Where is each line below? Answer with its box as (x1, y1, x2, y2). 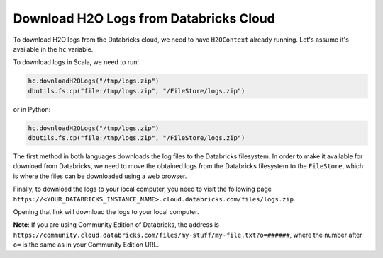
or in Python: (13, 105, 51, 113)
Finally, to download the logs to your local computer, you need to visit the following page (13, 184, 272, 194)
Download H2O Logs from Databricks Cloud (13, 11, 276, 26)
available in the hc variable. (13, 45, 94, 53)
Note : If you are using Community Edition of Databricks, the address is (13, 221, 220, 229)
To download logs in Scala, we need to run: (13, 58, 140, 66)
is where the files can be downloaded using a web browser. (13, 172, 187, 180)
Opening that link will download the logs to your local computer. (13, 208, 199, 216)
